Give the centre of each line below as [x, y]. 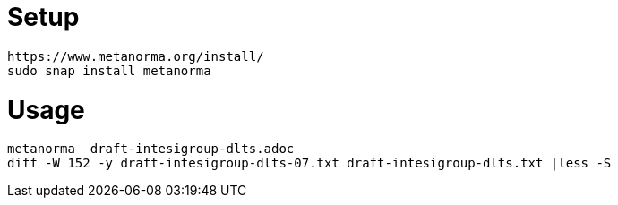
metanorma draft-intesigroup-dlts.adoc [151, 149]
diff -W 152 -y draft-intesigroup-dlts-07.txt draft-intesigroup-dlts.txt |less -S [309, 163]
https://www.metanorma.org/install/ [136, 56]
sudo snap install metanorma [109, 70]
